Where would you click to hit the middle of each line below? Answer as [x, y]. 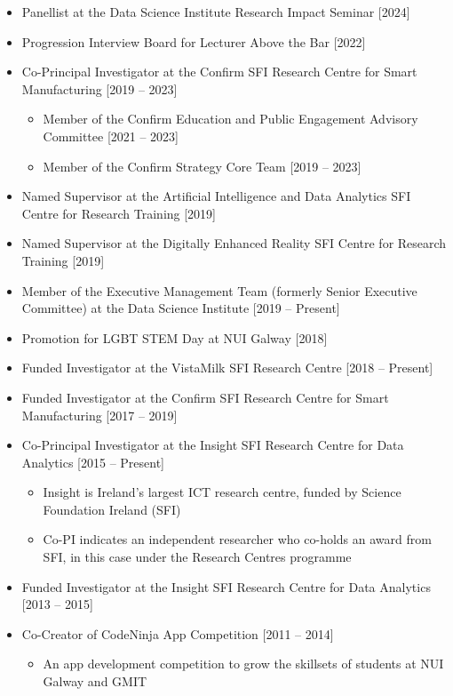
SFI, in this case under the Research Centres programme [197, 557]
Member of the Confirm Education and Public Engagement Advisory [230, 119]
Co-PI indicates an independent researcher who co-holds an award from [237, 539]
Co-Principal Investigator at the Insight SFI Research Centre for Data [213, 445]
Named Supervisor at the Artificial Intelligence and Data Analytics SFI [216, 196]
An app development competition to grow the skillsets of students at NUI [243, 664]
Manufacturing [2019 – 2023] [99, 88]
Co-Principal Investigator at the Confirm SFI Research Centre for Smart [219, 72]
